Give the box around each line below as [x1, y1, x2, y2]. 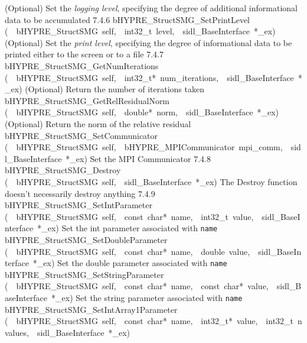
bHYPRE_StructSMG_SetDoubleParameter [5, 233, 168, 245]
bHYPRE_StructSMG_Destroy [5, 164, 121, 176]
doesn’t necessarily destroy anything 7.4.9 [5, 187, 155, 199]
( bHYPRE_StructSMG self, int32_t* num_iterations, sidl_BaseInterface [5, 71, 294, 83]
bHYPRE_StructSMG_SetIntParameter [5, 199, 152, 211]
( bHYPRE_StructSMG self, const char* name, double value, [5, 245, 250, 257]
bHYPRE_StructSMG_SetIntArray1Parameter [5, 303, 178, 315]
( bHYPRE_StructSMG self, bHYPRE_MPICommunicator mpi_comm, [5, 141, 283, 153]
